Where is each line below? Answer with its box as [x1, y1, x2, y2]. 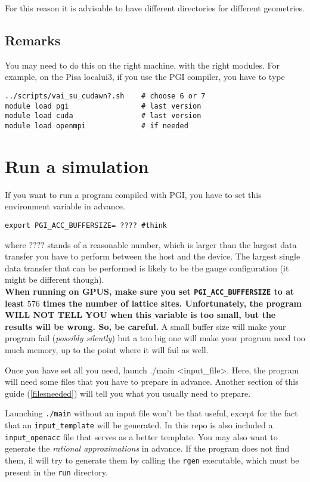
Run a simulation [5, 153, 149, 178]
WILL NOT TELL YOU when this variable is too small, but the [5, 308, 276, 321]
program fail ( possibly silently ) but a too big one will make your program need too [5, 332, 305, 344]
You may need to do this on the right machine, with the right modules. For [5, 58, 280, 71]
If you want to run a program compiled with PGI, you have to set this [5, 188, 262, 200]
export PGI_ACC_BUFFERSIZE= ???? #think [5, 221, 168, 230]
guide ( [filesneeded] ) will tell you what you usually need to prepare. [5, 387, 251, 399]
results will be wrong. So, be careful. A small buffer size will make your [5, 320, 286, 332]
